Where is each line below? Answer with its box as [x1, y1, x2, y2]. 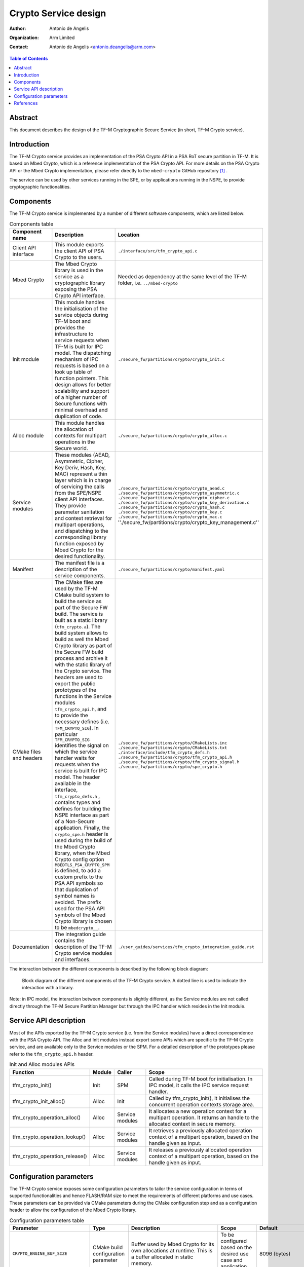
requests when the [55, 761, 100, 768]
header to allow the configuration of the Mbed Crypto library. [9, 1207, 137, 1213]
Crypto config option [55, 856, 105, 863]
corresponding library [55, 534, 106, 541]
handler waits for [55, 755, 95, 762]
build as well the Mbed [55, 636, 109, 643]
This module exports [55, 241, 104, 248]
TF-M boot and [55, 318, 91, 325]
